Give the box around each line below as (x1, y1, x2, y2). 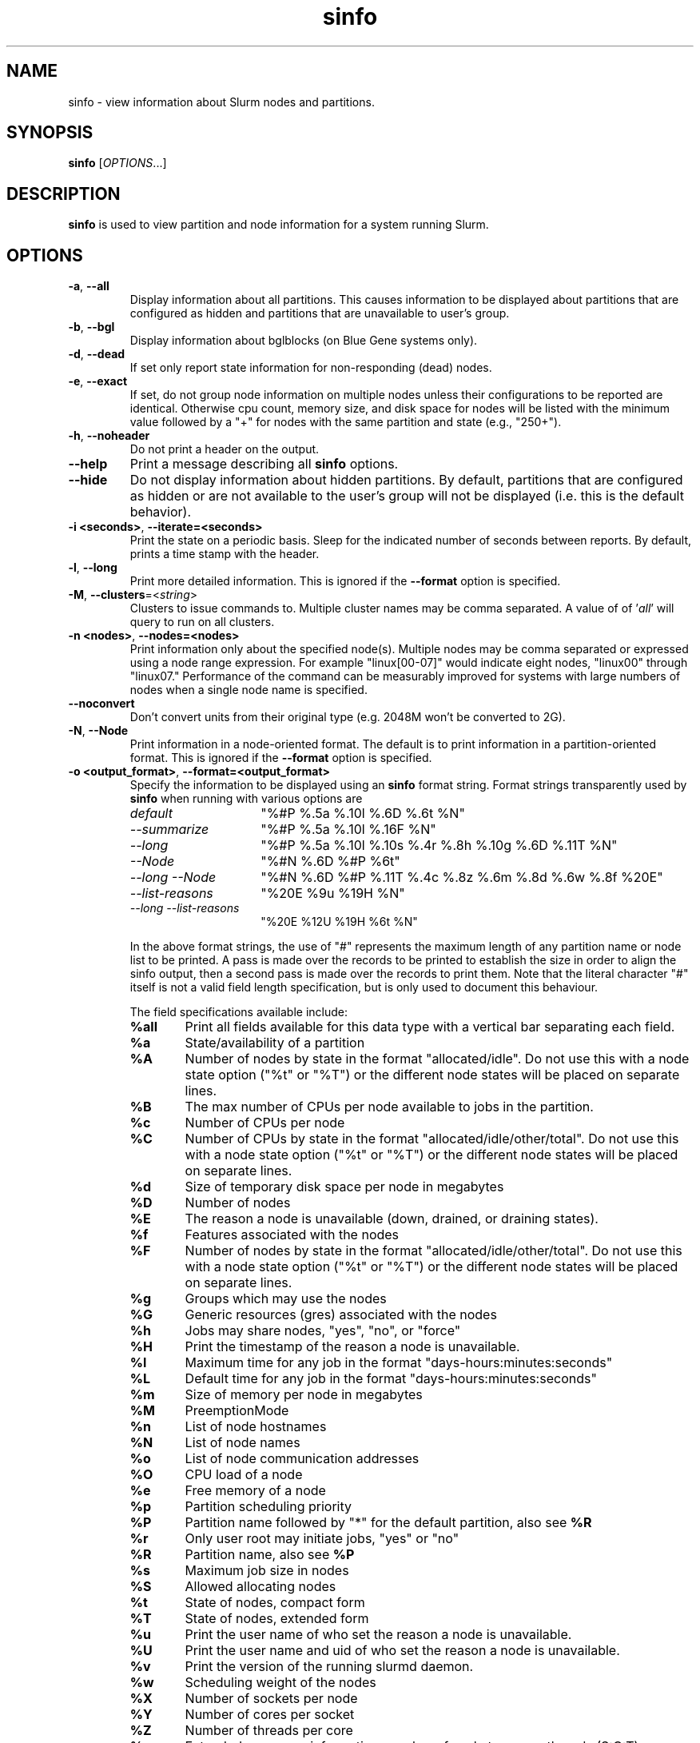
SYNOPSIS (6, 122, 93, 143)
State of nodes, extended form (185, 1610, 369, 1627)
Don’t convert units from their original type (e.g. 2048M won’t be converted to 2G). (129, 710, 566, 724)
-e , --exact (68, 374, 128, 389)
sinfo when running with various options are (129, 792, 363, 806)
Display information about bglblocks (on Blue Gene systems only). (129, 333, 478, 348)
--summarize (129, 821, 209, 838)
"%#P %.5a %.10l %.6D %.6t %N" (261, 805, 465, 822)
